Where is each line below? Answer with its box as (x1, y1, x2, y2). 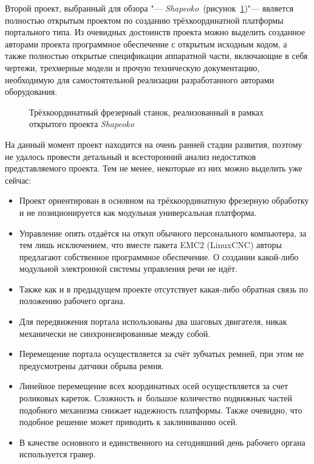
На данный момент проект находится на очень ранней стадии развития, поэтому (5, 137, 302, 150)
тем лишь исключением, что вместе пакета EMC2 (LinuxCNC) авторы (19, 238, 282, 251)
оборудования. (5, 85, 58, 98)
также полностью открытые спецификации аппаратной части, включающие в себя (5, 49, 308, 62)
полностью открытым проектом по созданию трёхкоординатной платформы (5, 13, 284, 26)
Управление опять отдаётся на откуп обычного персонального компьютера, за (19, 226, 307, 239)
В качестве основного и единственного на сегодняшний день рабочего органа (19, 435, 305, 448)
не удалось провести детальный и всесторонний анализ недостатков (5, 150, 256, 162)
